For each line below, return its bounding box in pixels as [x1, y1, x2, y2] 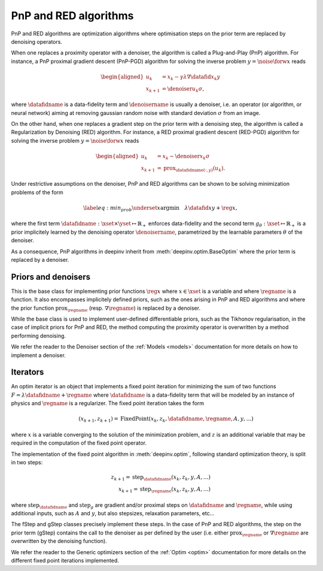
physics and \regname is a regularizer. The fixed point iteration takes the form [11, 400, 205, 407]
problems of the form [11, 189, 64, 196]
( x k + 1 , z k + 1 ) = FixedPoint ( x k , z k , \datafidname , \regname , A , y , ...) [78, 415, 254, 424]
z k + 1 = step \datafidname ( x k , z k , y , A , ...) [111, 474, 211, 482]
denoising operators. [11, 38, 63, 45]
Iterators [11, 367, 44, 377]
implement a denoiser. [11, 351, 66, 359]
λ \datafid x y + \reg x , [184, 204, 237, 211]
